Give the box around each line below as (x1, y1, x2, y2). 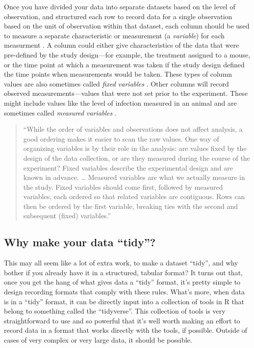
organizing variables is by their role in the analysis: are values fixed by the (23, 143, 247, 153)
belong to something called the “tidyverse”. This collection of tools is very (4, 306, 226, 316)
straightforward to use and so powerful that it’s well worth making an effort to (4, 315, 240, 325)
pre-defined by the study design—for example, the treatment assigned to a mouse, (4, 49, 251, 59)
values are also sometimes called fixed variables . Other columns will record (4, 78, 229, 88)
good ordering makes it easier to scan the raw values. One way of (23, 133, 219, 144)
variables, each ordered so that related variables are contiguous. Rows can (23, 191, 245, 202)
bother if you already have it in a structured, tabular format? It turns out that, (4, 267, 243, 277)
